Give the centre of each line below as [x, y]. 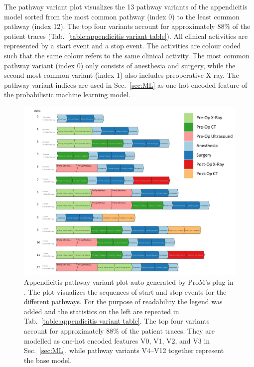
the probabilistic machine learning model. [67, 94]
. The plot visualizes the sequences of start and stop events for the [125, 291]
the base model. [48, 360]
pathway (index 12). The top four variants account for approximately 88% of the [127, 26]
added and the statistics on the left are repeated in [102, 311]
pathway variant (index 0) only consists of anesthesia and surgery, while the [120, 65]
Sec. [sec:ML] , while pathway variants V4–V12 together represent [124, 350]
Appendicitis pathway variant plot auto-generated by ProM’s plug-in [129, 281]
